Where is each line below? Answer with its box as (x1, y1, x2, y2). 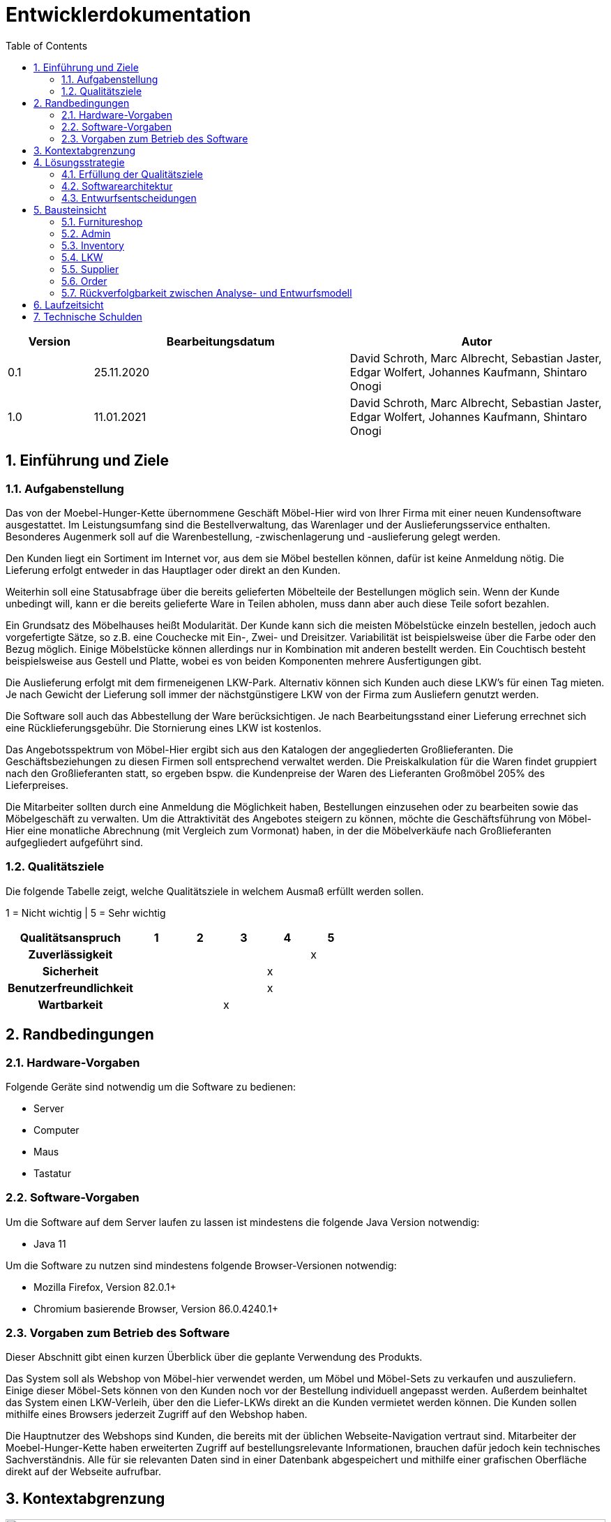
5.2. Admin (61, 227, 111, 239)
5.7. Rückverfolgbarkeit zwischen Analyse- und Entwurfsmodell (61, 286, 352, 299)
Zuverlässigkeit (28, 947, 113, 961)
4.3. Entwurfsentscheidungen (61, 191, 197, 204)
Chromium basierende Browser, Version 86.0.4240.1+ (33, 1302, 278, 1315)
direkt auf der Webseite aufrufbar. (6, 1465, 161, 1478)
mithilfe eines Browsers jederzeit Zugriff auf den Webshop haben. (6, 1408, 308, 1421)
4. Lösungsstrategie (33, 156, 125, 168)
